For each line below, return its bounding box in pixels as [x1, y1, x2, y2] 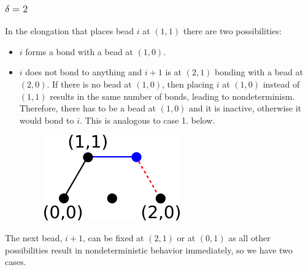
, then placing [162, 78, 214, 90]
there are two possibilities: [183, 24, 282, 37]
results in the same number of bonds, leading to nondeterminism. [50, 89, 295, 102]
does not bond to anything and [25, 66, 142, 78]
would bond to [19, 113, 74, 126]
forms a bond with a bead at [25, 45, 133, 58]
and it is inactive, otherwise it [189, 102, 302, 114]
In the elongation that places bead [5, 24, 134, 37]
